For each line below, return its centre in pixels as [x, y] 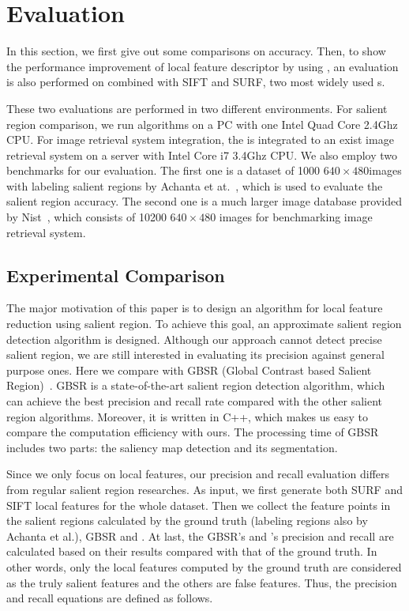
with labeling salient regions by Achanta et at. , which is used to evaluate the [195, 185]
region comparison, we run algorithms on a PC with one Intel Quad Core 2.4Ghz [202, 124]
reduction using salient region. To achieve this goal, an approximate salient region [204, 324]
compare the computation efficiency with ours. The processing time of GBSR [193, 432]
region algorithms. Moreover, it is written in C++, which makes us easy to [187, 416]
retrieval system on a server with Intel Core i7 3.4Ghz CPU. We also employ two [202, 155]
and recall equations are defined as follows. [110, 598]
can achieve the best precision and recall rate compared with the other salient [194, 401]
